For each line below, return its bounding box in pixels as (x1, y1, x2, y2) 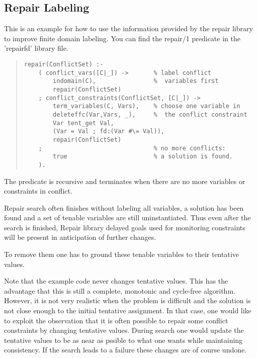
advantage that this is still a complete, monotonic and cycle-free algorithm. (4, 285, 235, 296)
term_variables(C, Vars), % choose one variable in (53, 103, 240, 110)
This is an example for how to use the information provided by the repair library (4, 23, 253, 34)
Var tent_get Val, (53, 119, 114, 127)
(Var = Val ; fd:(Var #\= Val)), (53, 128, 164, 135)
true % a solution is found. (53, 153, 233, 160)
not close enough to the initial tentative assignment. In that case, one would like (4, 305, 251, 316)
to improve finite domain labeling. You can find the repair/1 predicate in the (4, 33, 240, 43)
